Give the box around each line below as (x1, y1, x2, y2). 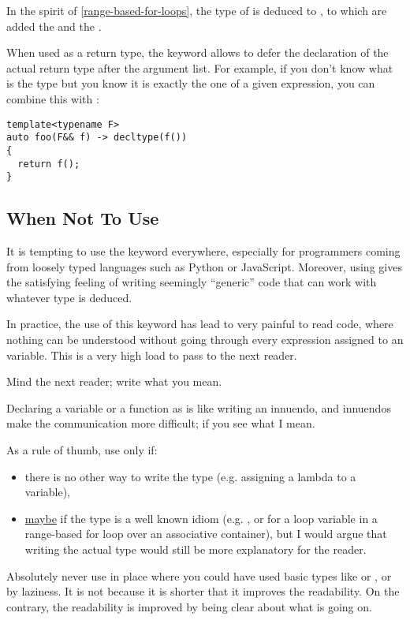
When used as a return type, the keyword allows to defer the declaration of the (6, 44, 389, 61)
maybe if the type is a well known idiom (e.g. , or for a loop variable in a (24, 510, 378, 526)
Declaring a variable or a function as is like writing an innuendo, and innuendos (6, 399, 391, 416)
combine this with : (6, 90, 99, 106)
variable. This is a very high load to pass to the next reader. (6, 346, 297, 363)
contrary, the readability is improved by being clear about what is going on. (6, 598, 372, 614)
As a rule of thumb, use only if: (6, 441, 158, 458)
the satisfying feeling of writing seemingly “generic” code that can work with (6, 274, 377, 290)
